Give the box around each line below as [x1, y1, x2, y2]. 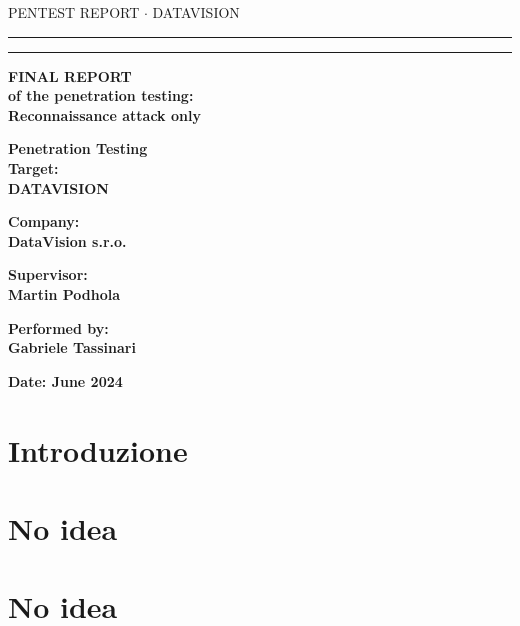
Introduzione [8, 429, 188, 470]
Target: [8, 157, 59, 178]
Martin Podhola [8, 283, 121, 304]
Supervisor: [8, 264, 88, 285]
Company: [8, 211, 80, 232]
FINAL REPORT [8, 65, 132, 86]
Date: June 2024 [8, 370, 123, 391]
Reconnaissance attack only [8, 104, 201, 125]
